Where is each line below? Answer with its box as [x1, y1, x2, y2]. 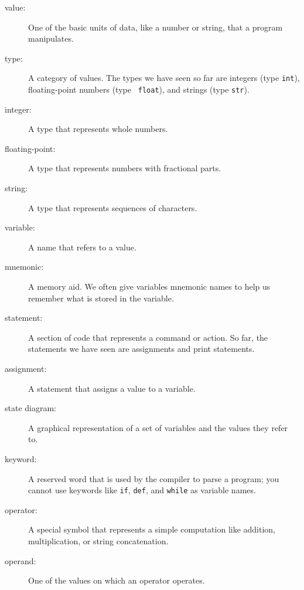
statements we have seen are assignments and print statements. [28, 343, 255, 355]
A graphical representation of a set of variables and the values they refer [28, 421, 288, 433]
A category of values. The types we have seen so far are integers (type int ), [28, 72, 300, 84]
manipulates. [28, 32, 74, 45]
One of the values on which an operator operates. [28, 574, 205, 586]
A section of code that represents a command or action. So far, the [28, 331, 268, 343]
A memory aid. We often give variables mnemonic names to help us [28, 280, 271, 293]
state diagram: [5, 402, 57, 414]
